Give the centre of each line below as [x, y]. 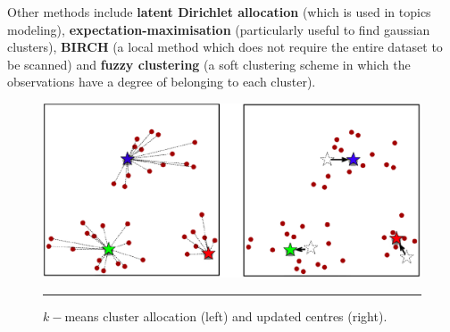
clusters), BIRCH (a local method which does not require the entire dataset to [225, 47]
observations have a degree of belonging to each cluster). [162, 82]
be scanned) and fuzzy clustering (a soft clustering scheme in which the [209, 64]
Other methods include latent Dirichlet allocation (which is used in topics [219, 12]
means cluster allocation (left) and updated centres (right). [226, 315]
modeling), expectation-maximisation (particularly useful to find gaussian [219, 29]
